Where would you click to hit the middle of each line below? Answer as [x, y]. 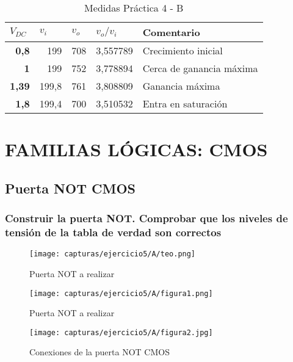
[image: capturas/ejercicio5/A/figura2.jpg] [121, 332]
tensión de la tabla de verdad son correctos [113, 232]
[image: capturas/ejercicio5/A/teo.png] [113, 254]
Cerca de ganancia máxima [200, 68]
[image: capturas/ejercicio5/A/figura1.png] [121, 293]
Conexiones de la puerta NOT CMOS [99, 352]
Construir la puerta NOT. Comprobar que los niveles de [146, 218]
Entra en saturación [185, 103]
